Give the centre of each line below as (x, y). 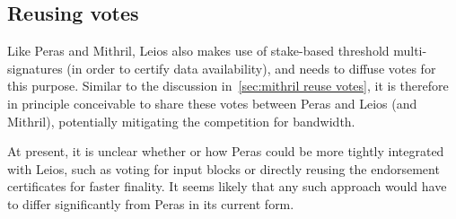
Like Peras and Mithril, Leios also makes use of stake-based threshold (198, 51)
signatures (35, 68)
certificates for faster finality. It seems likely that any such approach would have (227, 186)
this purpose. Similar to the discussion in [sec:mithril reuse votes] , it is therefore (228, 86)
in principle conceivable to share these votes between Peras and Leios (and (212, 103)
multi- (410, 51)
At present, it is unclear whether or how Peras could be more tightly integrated (226, 151)
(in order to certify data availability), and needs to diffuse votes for (251, 68)
